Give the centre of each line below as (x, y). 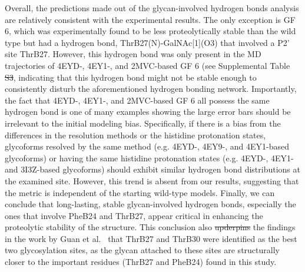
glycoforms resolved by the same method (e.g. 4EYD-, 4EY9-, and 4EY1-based (147, 146)
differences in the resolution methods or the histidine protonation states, (135, 135)
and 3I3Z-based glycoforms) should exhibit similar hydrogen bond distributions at (152, 169)
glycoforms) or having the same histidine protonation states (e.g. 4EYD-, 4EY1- (149, 157)
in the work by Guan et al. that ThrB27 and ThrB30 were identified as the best (151, 238)
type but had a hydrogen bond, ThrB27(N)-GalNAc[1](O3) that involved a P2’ (147, 42)
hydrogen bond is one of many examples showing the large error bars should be (148, 112)
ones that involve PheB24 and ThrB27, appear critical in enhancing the (134, 215)
